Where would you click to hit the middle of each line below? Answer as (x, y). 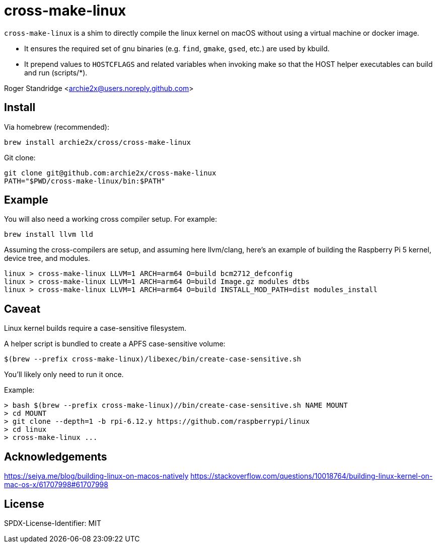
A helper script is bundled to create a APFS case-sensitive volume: (115, 344)
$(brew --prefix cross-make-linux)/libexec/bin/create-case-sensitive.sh (153, 359)
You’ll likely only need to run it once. (64, 375)
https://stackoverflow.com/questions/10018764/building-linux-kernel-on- (312, 476)
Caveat (22, 309)
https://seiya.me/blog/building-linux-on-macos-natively (96, 476)
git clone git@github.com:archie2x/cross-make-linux (110, 173)
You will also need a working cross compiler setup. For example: (111, 219)
